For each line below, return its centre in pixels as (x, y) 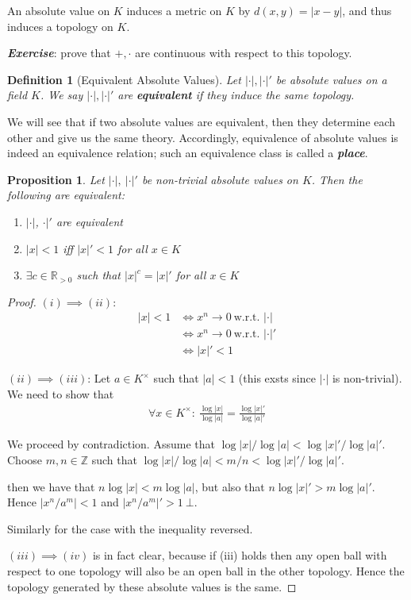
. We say (61, 95)
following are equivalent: (66, 195)
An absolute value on (59, 10)
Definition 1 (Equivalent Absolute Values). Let (124, 79)
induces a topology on (60, 26)
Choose (25, 459)
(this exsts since (277, 378)
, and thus (367, 10)
